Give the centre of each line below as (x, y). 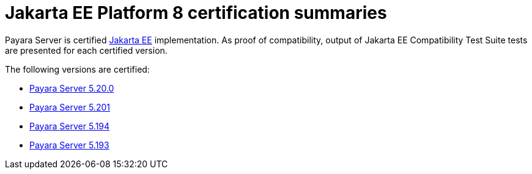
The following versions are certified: (77, 69)
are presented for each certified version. (86, 50)
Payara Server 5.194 (70, 126)
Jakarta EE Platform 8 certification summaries (196, 13)
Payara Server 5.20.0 (72, 88)
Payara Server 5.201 (70, 107)
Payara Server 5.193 (69, 145)
